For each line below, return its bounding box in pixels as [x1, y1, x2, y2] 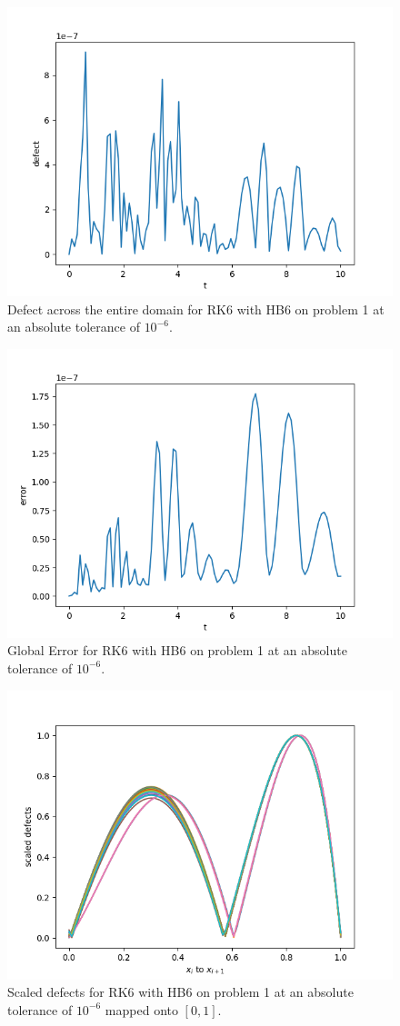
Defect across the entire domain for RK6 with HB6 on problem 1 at [7, 299, 385, 318]
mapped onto [105, 1000, 178, 1019]
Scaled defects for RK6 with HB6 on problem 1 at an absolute [7, 982, 354, 1001]
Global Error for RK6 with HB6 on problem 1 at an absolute [7, 641, 347, 660]
